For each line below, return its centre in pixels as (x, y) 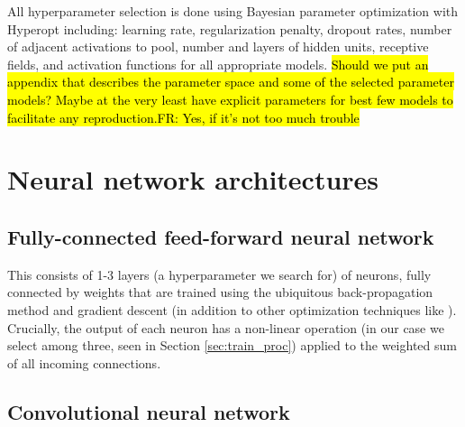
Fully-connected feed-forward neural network (221, 236)
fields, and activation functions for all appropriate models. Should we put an (218, 64)
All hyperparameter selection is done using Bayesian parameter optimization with (233, 11)
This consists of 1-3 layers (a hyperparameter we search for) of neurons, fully (219, 274)
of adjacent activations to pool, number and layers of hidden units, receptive (218, 46)
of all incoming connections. (84, 362)
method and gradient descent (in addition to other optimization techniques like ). (232, 309)
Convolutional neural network (149, 411)
